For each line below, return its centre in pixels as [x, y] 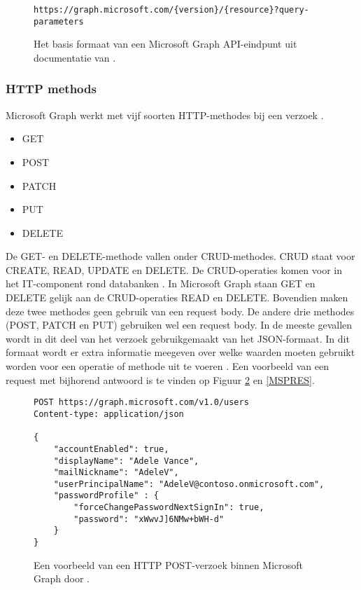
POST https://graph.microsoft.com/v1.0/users [141, 403]
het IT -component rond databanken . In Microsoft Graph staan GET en [161, 283]
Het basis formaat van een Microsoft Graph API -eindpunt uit [165, 44]
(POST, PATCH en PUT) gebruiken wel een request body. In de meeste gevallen [179, 325]
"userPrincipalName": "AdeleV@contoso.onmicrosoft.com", [189, 484]
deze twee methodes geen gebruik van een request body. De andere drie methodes [180, 311]
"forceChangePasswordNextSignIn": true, [169, 508]
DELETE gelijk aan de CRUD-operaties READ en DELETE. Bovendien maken [177, 297]
